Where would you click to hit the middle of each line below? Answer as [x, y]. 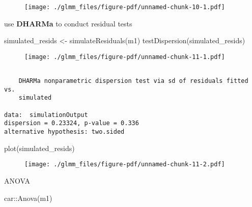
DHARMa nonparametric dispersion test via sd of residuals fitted [133, 81]
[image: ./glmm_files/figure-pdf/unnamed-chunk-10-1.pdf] [125, 7]
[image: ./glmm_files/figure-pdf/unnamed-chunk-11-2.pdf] [125, 165]
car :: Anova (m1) [28, 198]
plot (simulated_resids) [39, 148]
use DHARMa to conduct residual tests [68, 23]
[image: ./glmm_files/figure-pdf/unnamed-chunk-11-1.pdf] [125, 57]
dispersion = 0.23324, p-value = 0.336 [72, 123]
